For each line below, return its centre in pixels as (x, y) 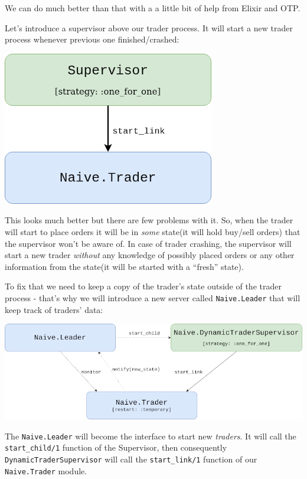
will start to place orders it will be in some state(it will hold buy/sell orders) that (153, 231)
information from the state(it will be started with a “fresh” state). (124, 266)
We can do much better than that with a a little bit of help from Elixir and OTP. (153, 8)
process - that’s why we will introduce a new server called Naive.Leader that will (153, 297)
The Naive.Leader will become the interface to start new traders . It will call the (151, 436)
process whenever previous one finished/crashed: (92, 39)
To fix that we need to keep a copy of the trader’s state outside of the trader (143, 286)
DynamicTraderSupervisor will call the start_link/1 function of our (131, 459)
